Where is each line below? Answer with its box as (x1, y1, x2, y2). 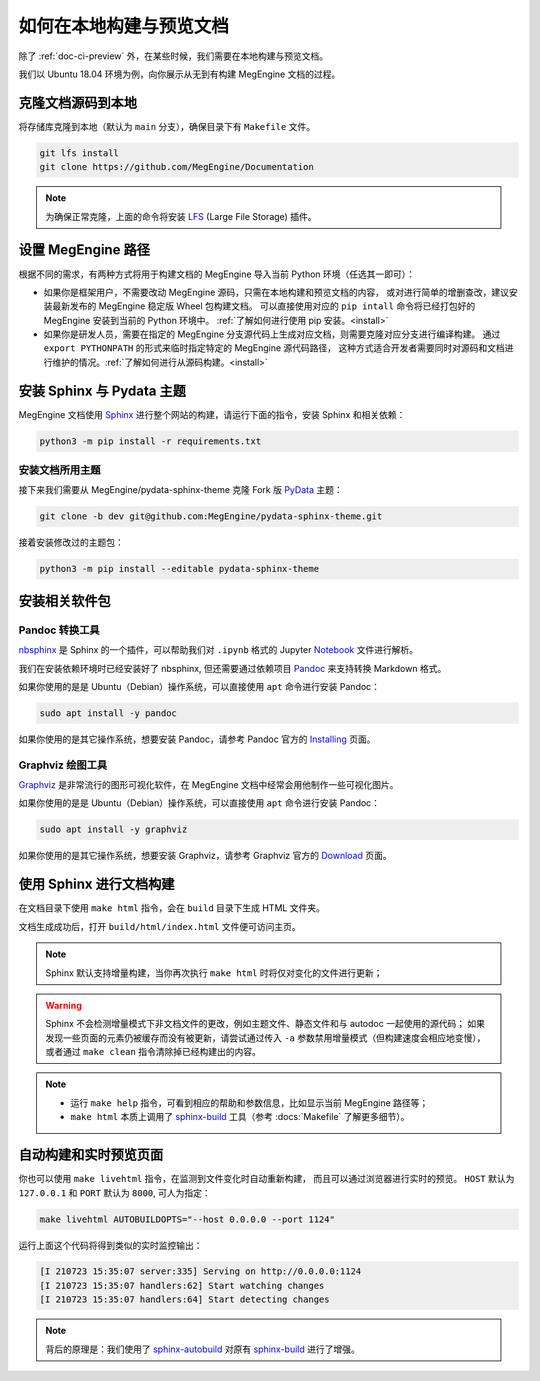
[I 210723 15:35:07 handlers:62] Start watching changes (39, 1280, 325, 1291)
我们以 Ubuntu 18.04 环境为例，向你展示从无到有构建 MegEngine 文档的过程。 (18, 68, 341, 80)
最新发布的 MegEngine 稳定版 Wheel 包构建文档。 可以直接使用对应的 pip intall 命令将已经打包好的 (51, 300, 476, 312)
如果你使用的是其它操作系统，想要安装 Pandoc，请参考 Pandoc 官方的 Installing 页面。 (18, 733, 376, 745)
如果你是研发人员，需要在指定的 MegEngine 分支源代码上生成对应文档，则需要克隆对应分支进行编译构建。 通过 (43, 328, 501, 340)
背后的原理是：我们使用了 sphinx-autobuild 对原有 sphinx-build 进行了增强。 (45, 1343, 360, 1355)
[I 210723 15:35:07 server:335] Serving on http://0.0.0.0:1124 (39, 1266, 362, 1277)
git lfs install (39, 147, 120, 159)
